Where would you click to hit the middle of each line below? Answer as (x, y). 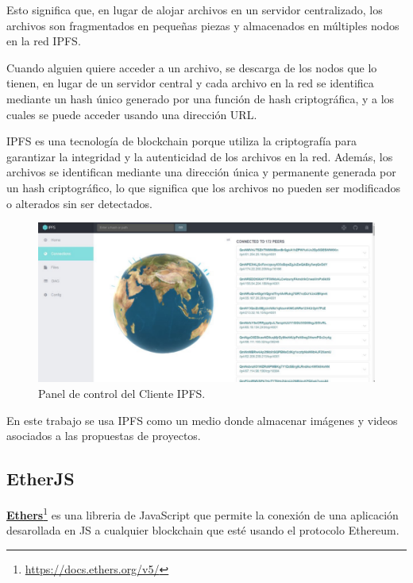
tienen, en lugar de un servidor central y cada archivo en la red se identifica (190, 83)
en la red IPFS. (44, 41)
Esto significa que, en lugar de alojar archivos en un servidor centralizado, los (195, 10)
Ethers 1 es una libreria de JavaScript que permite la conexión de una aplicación (203, 513)
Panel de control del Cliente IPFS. (122, 393)
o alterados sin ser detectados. (79, 203)
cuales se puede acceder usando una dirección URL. (132, 114)
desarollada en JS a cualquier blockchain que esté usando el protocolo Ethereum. (203, 530)
